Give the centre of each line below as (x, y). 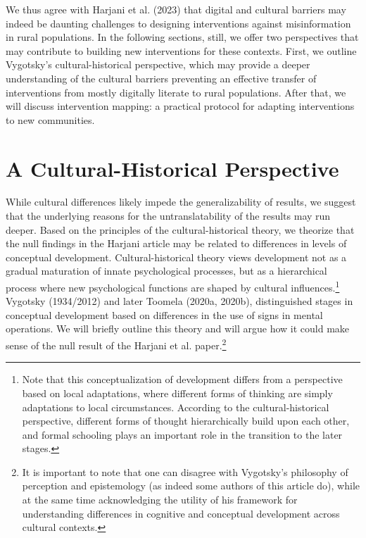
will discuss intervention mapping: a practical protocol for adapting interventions (180, 106)
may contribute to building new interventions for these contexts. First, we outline (181, 50)
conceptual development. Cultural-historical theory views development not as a (176, 257)
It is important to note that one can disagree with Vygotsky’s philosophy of (185, 471)
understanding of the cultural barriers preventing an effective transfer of (161, 78)
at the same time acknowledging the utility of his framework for (160, 500)
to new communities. (50, 119)
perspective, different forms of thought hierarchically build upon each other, (186, 421)
